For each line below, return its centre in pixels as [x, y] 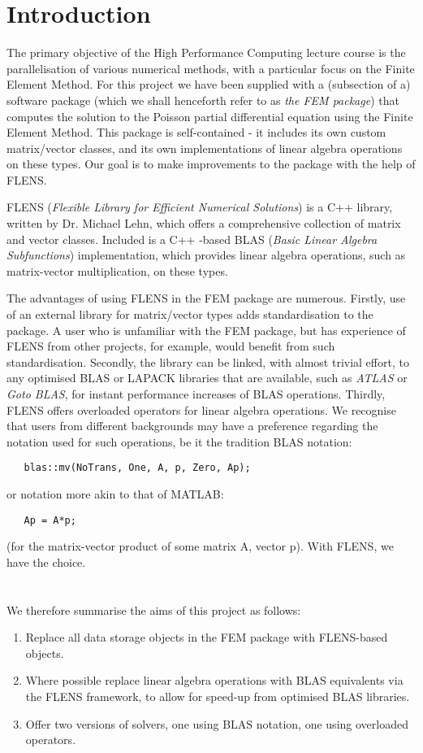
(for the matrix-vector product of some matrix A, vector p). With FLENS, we [200, 546]
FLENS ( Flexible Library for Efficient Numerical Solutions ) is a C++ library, [200, 207]
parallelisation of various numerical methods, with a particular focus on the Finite [211, 68]
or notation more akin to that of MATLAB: [115, 494]
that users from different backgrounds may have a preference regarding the [192, 426]
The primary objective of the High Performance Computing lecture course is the [206, 52]
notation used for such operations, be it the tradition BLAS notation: [179, 441]
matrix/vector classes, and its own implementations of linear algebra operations [205, 148]
